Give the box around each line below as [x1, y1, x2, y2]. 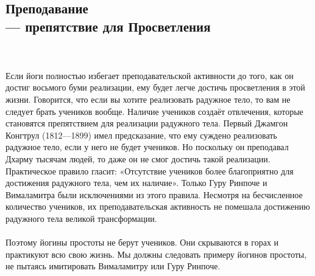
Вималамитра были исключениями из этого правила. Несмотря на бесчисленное [5, 188, 303, 201]
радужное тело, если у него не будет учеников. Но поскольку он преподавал [5, 140, 289, 153]
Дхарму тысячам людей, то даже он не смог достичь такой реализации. [5, 152, 271, 165]
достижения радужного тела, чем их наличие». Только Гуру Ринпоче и [5, 176, 267, 189]
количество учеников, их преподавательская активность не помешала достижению [5, 200, 310, 213]
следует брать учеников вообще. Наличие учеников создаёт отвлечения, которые [5, 105, 303, 117]
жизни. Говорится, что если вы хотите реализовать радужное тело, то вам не [5, 92, 291, 105]
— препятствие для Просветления [5, 16, 211, 35]
